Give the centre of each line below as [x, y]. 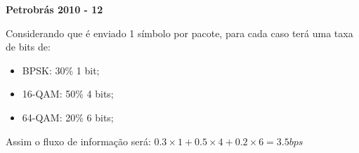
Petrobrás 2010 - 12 [54, 9]
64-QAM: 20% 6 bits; [68, 117]
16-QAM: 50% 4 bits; [68, 94]
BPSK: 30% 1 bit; [61, 70]
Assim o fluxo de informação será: [78, 141]
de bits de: [28, 47]
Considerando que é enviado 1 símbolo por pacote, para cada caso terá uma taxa [179, 33]
